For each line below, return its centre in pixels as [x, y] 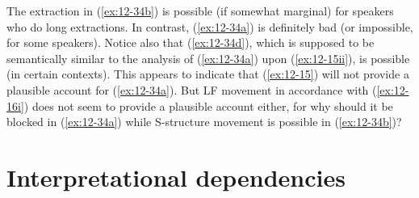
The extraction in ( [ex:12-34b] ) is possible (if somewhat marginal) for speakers [200, 11]
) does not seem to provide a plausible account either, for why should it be [208, 105]
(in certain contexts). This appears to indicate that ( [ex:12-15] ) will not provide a [208, 74]
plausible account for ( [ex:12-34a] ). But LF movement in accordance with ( [192, 89]
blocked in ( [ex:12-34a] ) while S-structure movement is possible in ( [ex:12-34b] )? [204, 122]
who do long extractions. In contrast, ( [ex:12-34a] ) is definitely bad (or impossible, [210, 26]
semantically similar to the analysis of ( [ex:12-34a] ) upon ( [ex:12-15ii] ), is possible [208, 58]
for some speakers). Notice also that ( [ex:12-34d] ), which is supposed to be [191, 42]
